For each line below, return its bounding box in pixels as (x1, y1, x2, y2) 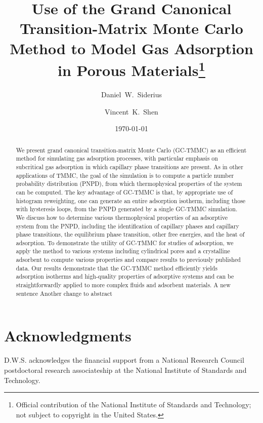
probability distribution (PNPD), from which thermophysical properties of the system (16, 179, 242, 188)
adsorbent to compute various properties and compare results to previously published (16, 255, 241, 264)
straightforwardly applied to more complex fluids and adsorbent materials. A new (16, 281, 231, 289)
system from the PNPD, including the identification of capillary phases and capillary (16, 221, 239, 230)
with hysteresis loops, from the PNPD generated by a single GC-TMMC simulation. (16, 205, 238, 213)
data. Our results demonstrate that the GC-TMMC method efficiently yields (16, 263, 217, 272)
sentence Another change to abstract (16, 289, 112, 297)
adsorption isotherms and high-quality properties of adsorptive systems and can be (16, 272, 234, 281)
